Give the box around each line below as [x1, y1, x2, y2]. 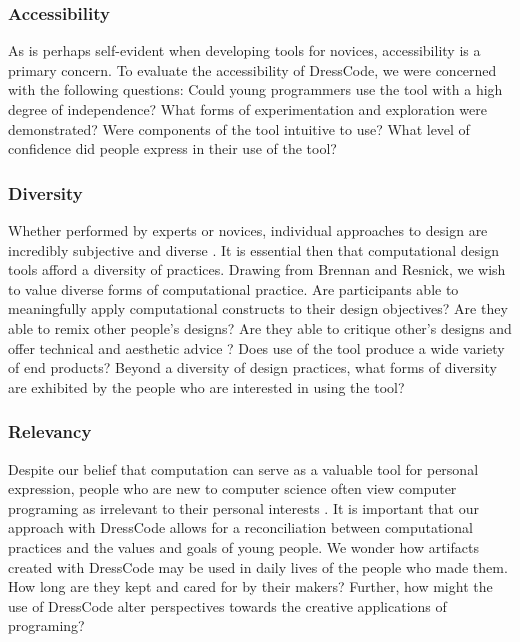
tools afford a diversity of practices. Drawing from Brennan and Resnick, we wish [8, 259, 506, 280]
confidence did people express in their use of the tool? [8, 138, 337, 159]
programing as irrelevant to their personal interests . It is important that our [8, 497, 479, 518]
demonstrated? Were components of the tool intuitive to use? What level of [8, 118, 470, 139]
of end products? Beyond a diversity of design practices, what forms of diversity [8, 357, 497, 378]
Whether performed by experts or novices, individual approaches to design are [8, 220, 488, 240]
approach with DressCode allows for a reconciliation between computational [8, 517, 473, 538]
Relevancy [8, 419, 92, 444]
